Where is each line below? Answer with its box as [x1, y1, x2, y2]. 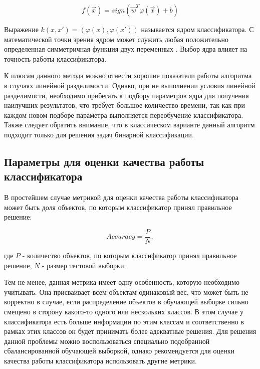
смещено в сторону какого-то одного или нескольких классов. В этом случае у [4, 306, 244, 316]
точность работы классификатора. [4, 53, 107, 64]
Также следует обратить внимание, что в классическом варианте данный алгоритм [4, 119, 255, 130]
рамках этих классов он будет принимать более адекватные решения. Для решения [4, 326, 256, 336]
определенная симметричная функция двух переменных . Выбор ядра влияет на [4, 44, 247, 54]
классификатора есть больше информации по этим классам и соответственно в [4, 316, 244, 326]
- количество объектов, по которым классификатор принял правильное [22, 250, 237, 260]
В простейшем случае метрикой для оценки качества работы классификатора [4, 192, 239, 203]
